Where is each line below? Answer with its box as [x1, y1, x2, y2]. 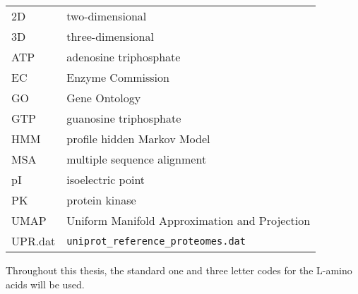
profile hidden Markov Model [66, 130, 210, 147]
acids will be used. [6, 276, 85, 291]
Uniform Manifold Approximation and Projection [66, 212, 311, 228]
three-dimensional [66, 28, 154, 44]
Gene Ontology [66, 90, 141, 106]
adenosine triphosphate [66, 49, 181, 65]
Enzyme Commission [66, 69, 169, 85]
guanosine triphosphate [66, 110, 181, 126]
